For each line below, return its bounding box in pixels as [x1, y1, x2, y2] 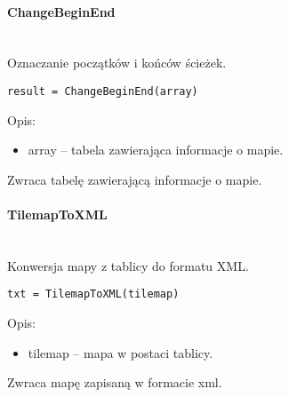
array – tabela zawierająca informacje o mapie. [28, 140, 284, 159]
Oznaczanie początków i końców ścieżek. [7, 53, 227, 72]
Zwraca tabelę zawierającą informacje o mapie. [7, 170, 262, 188]
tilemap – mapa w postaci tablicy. [28, 343, 213, 361]
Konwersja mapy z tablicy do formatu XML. [7, 256, 249, 274]
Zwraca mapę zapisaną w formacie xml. [7, 373, 222, 392]
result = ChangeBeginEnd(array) [7, 84, 198, 98]
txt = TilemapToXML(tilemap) [7, 288, 180, 301]
